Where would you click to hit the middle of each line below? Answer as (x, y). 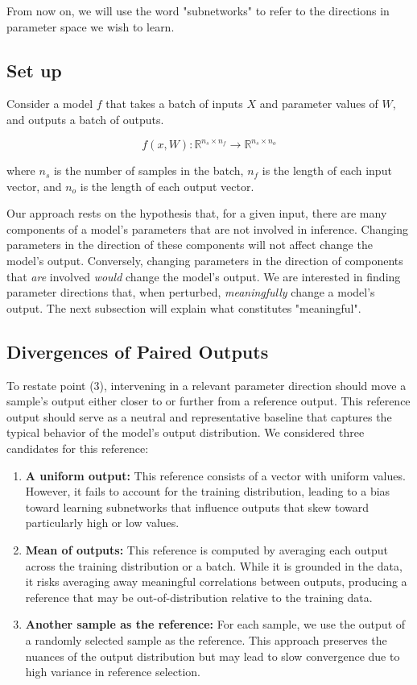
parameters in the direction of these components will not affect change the (190, 245)
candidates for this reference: (78, 448)
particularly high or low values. (102, 523)
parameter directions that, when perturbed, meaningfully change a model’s (191, 292)
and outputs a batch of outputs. (85, 119)
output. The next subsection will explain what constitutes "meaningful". (184, 307)
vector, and (34, 186)
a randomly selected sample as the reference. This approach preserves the (206, 639)
